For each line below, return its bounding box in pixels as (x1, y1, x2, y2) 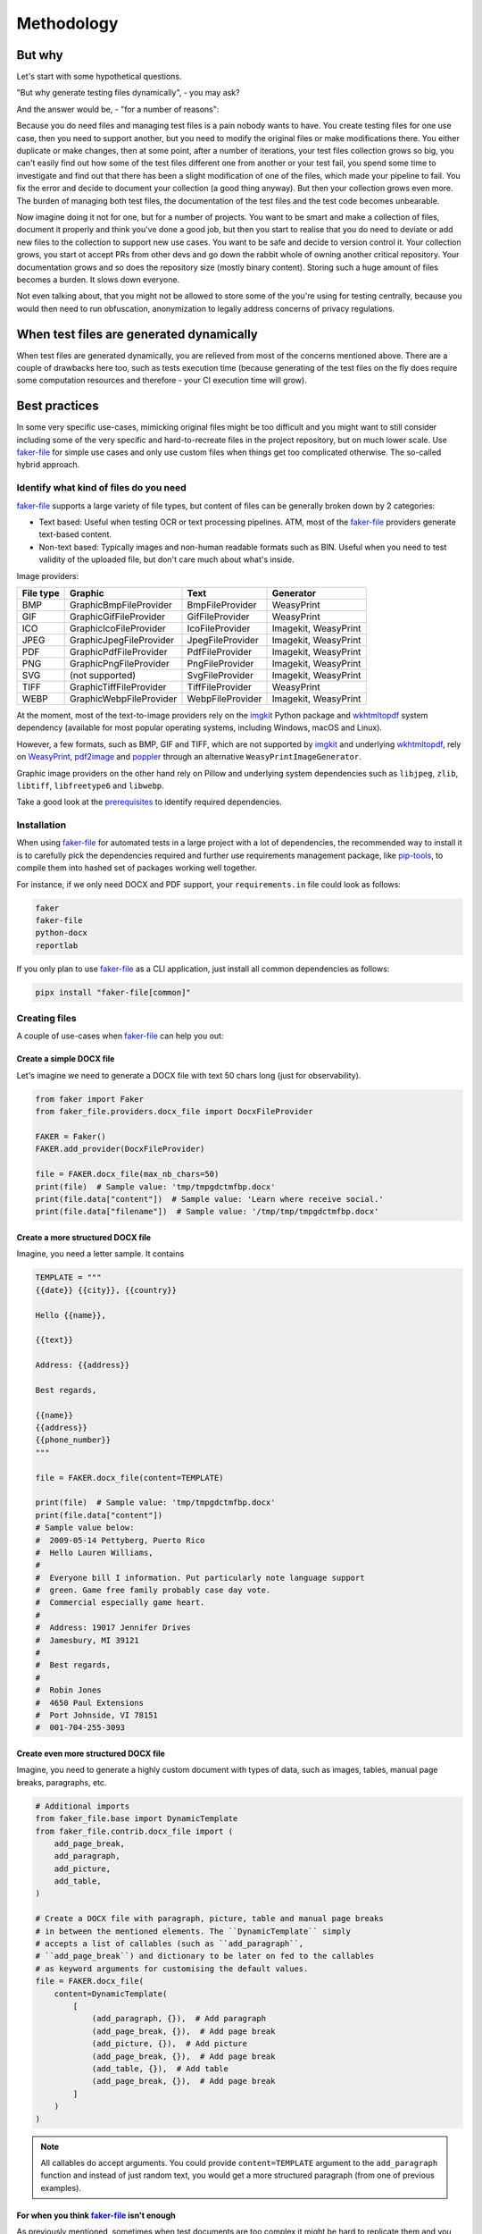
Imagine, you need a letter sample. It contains (16, 1248, 185, 1259)
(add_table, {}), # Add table (91, 2063, 229, 2073)
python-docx (35, 928, 88, 938)
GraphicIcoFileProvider (70, 622, 167, 634)
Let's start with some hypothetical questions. (16, 71, 182, 82)
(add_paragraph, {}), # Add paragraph (91, 2013, 267, 2024)
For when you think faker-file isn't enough (16, 2210, 176, 2221)
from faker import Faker (35, 1094, 145, 1104)
